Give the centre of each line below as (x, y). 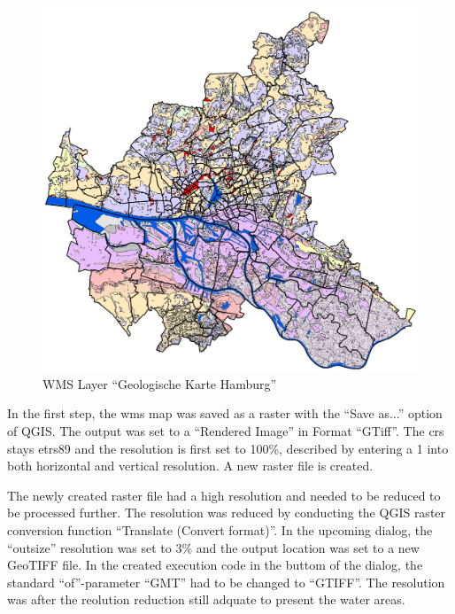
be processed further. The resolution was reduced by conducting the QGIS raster (227, 513)
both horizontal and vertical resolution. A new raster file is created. (190, 466)
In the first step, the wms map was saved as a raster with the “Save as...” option (225, 413)
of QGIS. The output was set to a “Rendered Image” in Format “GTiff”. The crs (226, 430)
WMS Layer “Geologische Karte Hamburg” (160, 383)
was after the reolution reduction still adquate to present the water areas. (206, 599)
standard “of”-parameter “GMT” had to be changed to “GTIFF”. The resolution (226, 582)
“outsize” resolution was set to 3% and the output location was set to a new (213, 547)
